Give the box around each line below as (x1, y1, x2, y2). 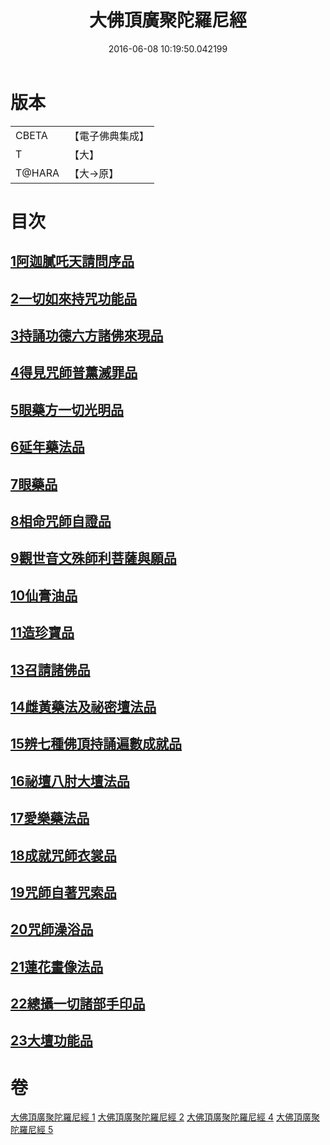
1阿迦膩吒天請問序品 (10, 253, 135, 270)
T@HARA (15, 166, 60, 180)
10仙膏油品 (10, 587, 78, 604)
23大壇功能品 (10, 1032, 93, 1050)
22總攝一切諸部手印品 (10, 996, 146, 1013)
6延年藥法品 (10, 439, 85, 456)
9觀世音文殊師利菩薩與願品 (10, 550, 177, 567)
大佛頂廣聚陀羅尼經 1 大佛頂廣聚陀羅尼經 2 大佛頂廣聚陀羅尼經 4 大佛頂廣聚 (10, 1111, 320, 1123)
